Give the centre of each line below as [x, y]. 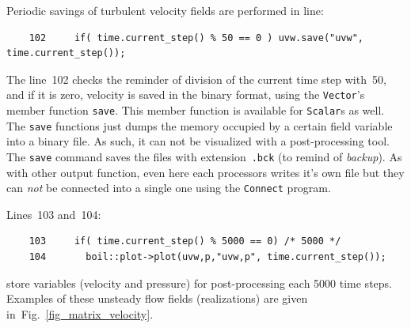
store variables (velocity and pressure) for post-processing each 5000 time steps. [199, 283]
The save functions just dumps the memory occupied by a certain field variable [200, 125]
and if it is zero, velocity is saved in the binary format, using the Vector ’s [186, 94]
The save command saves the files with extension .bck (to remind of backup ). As [204, 156]
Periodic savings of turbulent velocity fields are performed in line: [165, 10]
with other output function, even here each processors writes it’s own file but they [205, 172]
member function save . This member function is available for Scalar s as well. [196, 110]
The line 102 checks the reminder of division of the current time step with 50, [196, 79]
